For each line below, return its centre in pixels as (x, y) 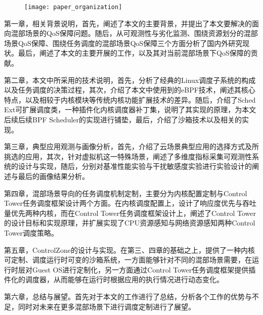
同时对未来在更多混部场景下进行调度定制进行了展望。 (106, 306)
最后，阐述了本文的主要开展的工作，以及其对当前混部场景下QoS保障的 (134, 53)
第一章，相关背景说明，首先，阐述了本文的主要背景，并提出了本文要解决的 (128, 23)
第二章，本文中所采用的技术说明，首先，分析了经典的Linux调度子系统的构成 (130, 80)
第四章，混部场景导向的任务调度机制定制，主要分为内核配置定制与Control (126, 193)
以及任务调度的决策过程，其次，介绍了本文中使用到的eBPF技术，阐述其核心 (130, 90)
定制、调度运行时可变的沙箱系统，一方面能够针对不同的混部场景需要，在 (131, 260)
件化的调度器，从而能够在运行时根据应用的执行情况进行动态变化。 (114, 279)
